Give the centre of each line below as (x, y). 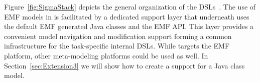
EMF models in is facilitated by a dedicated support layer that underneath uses (127, 16)
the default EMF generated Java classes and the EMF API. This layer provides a (129, 26)
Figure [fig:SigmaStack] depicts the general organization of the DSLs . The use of (130, 6)
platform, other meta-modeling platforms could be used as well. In (106, 55)
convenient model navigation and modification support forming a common (118, 36)
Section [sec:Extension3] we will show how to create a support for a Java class (124, 65)
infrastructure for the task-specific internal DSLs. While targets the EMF (117, 46)
